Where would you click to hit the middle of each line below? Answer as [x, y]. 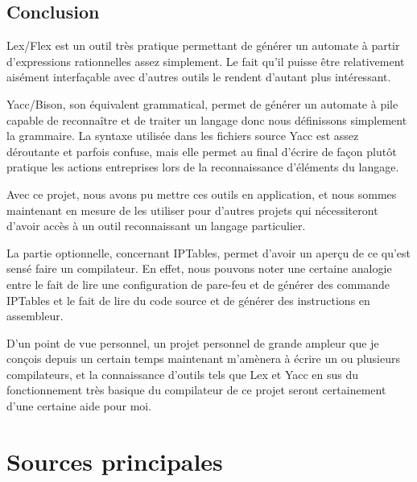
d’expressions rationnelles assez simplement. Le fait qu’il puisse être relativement [206, 61]
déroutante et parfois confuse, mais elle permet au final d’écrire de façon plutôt [202, 151]
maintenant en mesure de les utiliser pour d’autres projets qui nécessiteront [192, 210]
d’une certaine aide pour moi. [79, 406]
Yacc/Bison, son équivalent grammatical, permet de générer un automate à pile [202, 103]
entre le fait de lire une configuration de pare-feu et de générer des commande [198, 284]
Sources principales [115, 461]
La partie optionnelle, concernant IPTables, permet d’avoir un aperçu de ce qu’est [209, 252]
